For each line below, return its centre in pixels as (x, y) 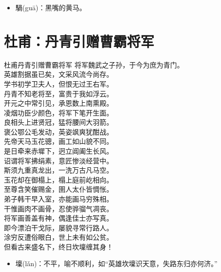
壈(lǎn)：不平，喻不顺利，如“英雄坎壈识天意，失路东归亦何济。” (116, 263)
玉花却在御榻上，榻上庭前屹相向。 (59, 179)
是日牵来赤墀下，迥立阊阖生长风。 (59, 151)
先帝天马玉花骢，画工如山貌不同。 (59, 141)
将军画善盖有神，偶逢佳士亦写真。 (59, 218)
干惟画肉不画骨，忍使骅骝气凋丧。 (59, 208)
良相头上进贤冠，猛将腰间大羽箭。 (59, 122)
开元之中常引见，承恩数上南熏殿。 (59, 103)
